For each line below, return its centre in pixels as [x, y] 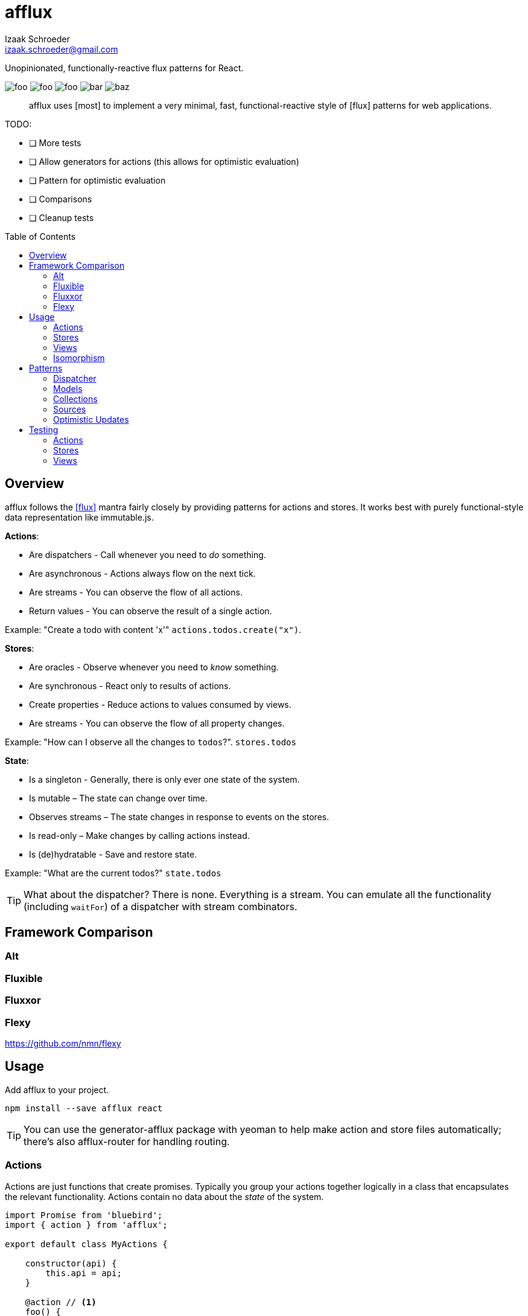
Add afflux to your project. [57, 1090]
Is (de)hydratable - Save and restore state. [113, 854]
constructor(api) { [71, 1263]
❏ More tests [55, 143]
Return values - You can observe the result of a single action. [151, 611]
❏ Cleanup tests [62, 217]
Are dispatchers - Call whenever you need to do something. [148, 554]
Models [68, 388]
